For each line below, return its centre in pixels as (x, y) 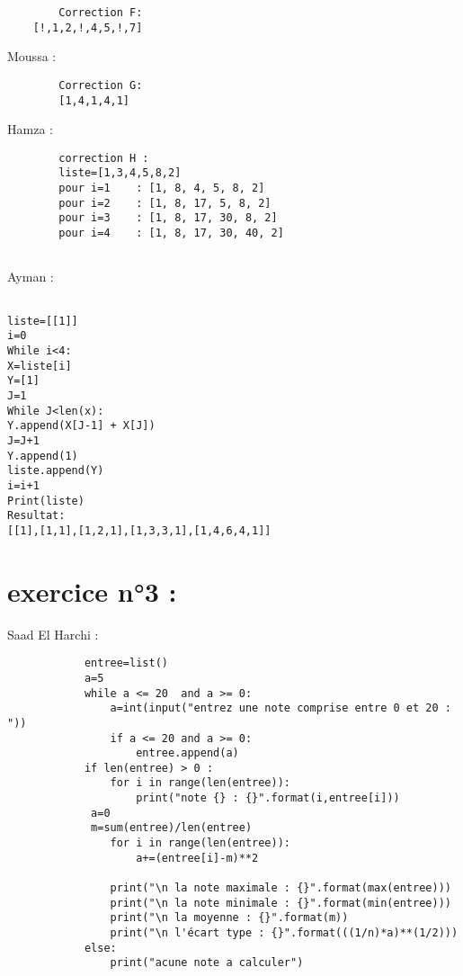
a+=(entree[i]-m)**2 (197, 858)
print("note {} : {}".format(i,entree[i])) (268, 798)
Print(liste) (46, 501)
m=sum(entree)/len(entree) (172, 828)
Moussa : (32, 56)
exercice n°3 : (92, 591)
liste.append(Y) (56, 471)
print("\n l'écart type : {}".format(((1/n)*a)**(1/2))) (284, 933)
